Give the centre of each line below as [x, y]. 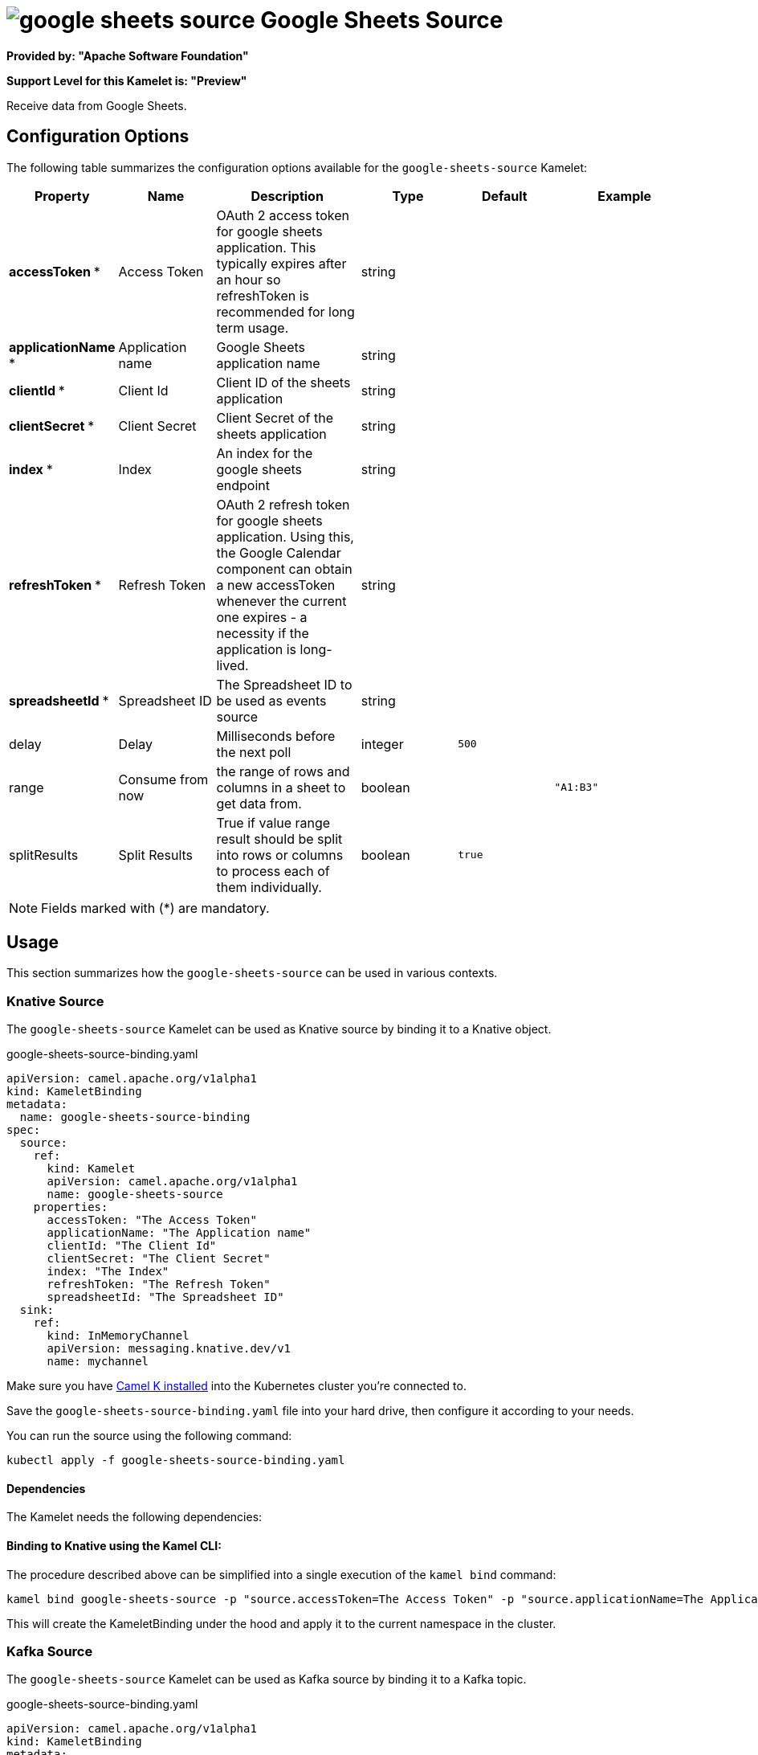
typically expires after [281, 263]
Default [504, 196]
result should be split [279, 839]
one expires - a [262, 617]
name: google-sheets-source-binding [135, 1117]
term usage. [253, 327]
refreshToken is [263, 295]
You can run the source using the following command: [149, 1436]
